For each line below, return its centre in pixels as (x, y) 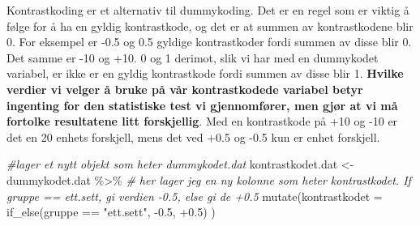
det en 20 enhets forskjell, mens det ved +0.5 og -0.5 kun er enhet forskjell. (193, 136)
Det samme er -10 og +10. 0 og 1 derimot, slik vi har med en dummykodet (193, 57)
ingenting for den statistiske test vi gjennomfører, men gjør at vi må (202, 105)
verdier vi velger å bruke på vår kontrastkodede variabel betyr (185, 89)
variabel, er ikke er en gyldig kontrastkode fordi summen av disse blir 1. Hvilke (205, 73)
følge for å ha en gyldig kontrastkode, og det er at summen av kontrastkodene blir (210, 26)
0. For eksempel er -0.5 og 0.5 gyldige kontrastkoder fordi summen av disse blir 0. (209, 42)
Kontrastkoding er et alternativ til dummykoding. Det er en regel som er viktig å (208, 10)
